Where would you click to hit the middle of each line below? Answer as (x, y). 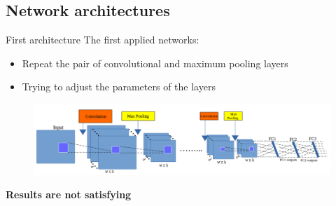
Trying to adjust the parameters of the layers (119, 87)
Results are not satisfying (69, 194)
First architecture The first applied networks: (103, 40)
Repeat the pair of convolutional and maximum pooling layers (155, 63)
